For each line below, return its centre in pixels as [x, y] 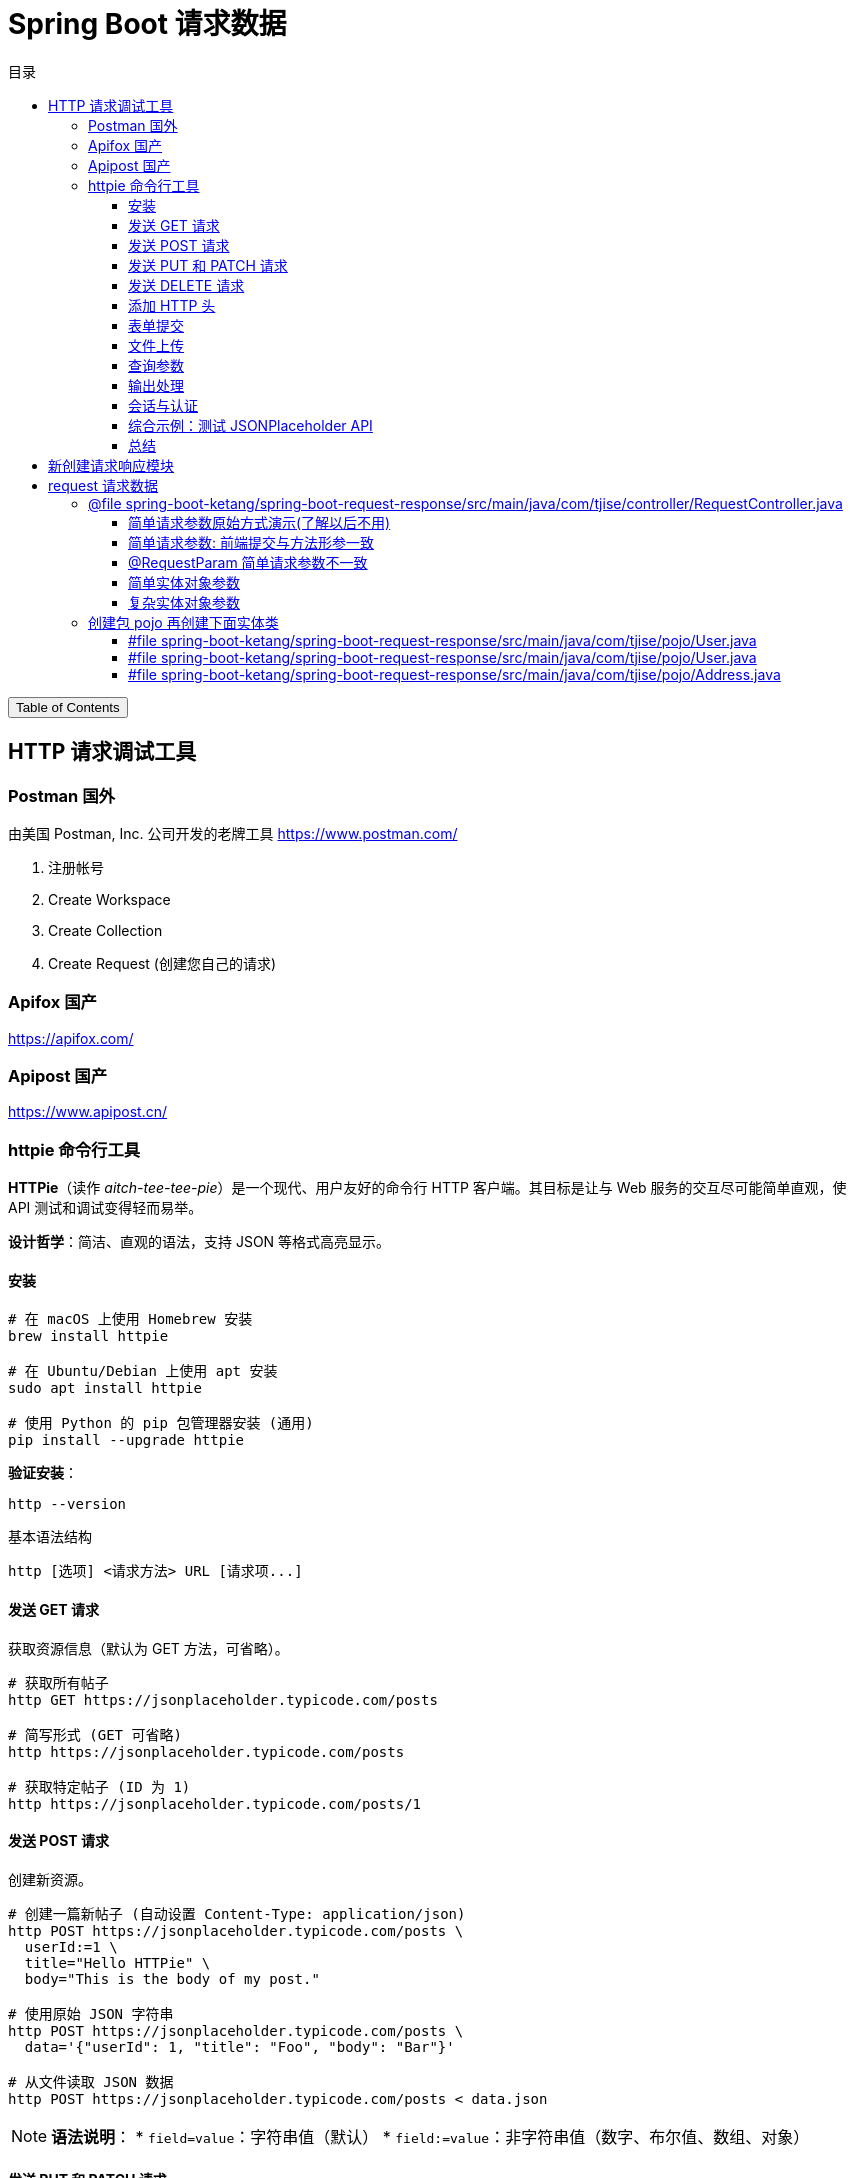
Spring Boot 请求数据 [147, 24]
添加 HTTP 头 [172, 305]
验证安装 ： [43, 1473]
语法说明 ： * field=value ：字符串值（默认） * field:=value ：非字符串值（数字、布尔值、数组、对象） [430, 2136]
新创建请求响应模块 [111, 465]
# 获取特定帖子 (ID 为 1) [99, 1786]
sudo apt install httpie [105, 1388]
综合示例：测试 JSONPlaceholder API [250, 425]
